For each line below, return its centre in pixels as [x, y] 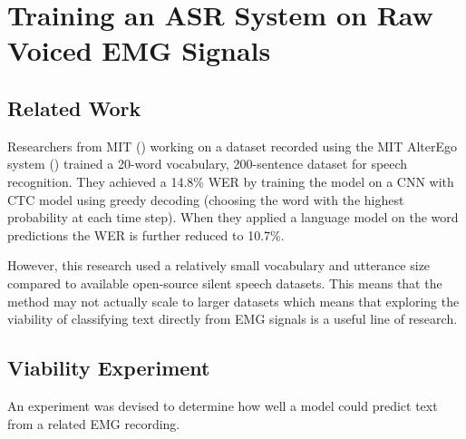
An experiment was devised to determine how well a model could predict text [223, 405]
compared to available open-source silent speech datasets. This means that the [225, 283]
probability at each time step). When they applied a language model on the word [233, 217]
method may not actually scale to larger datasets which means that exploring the [233, 301]
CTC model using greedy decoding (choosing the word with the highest [206, 199]
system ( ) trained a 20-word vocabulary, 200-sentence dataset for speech [208, 164]
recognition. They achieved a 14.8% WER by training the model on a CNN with [231, 181]
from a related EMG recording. [94, 423]
